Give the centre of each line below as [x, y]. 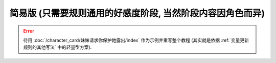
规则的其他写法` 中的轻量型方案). [57, 47]
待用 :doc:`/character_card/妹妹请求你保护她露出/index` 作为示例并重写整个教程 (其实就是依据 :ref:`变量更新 [136, 40]
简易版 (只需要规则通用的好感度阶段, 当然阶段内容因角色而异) [137, 13]
